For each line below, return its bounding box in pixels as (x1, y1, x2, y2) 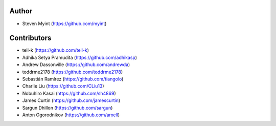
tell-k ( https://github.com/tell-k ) (22, 47, 89, 53)
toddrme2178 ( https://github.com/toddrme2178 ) (22, 69, 123, 75)
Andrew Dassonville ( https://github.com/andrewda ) (22, 61, 130, 68)
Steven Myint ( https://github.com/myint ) (22, 20, 107, 27)
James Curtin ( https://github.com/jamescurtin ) (22, 97, 121, 103)
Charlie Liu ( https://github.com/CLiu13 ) (22, 83, 104, 89)
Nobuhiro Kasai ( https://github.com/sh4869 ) (22, 90, 116, 96)
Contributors (9, 34, 52, 43)
